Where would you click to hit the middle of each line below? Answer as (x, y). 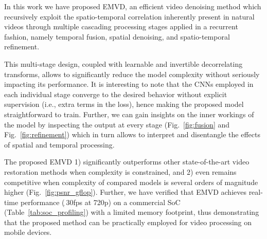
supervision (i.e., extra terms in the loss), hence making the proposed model (124, 104)
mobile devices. (28, 232)
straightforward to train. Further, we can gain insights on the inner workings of (129, 114)
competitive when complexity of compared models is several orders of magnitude (131, 182)
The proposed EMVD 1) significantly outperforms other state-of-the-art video (127, 162)
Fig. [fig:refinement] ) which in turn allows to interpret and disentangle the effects (132, 134)
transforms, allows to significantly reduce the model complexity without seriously (132, 74)
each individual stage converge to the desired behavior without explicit (116, 94)
